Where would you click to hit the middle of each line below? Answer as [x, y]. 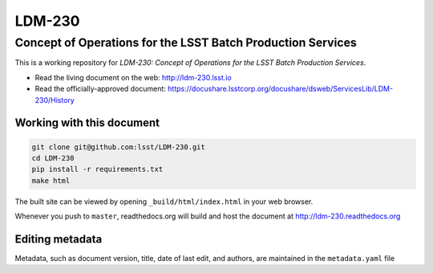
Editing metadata [59, 239]
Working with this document [87, 123]
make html [51, 180]
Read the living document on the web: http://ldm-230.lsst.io [133, 77]
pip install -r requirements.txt [97, 169]
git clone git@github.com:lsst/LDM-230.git [119, 147]
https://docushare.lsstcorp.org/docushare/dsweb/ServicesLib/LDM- [280, 89]
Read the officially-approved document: [100, 89]
